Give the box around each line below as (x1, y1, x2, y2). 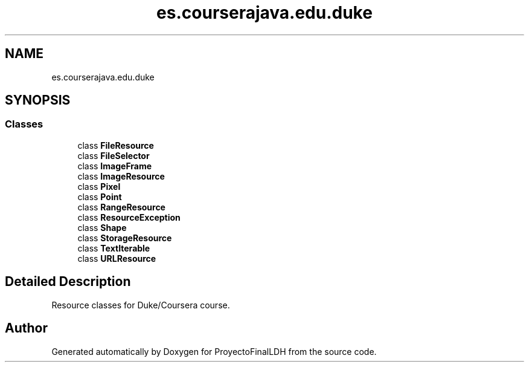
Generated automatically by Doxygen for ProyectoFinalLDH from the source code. (51, 346, 377, 357)
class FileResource (77, 140, 154, 151)
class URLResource (77, 253, 156, 264)
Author (5, 320, 48, 336)
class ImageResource (77, 171, 165, 181)
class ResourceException (77, 212, 181, 222)
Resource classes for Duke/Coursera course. (51, 299, 230, 310)
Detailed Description (5, 274, 131, 290)
